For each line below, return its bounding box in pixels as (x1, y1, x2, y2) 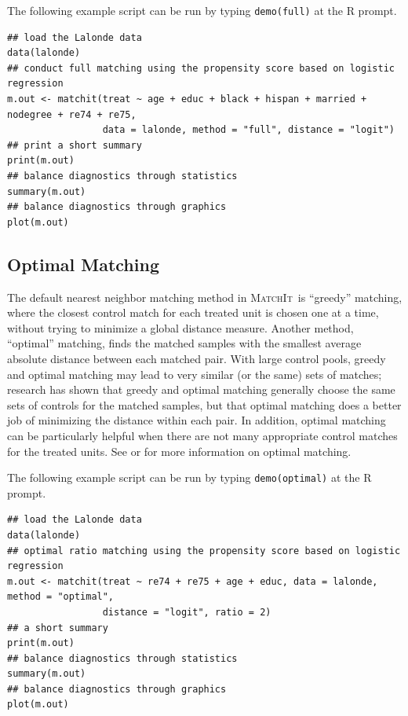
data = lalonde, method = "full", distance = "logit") (102, 124, 395, 136)
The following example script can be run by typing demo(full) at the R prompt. (7, 2, 397, 18)
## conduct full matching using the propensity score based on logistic (7, 62, 395, 74)
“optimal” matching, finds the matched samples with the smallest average (7, 335, 362, 351)
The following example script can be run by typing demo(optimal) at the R (7, 469, 372, 486)
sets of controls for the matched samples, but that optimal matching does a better (7, 396, 402, 413)
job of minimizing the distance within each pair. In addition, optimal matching (7, 412, 386, 428)
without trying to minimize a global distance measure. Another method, (7, 319, 354, 336)
